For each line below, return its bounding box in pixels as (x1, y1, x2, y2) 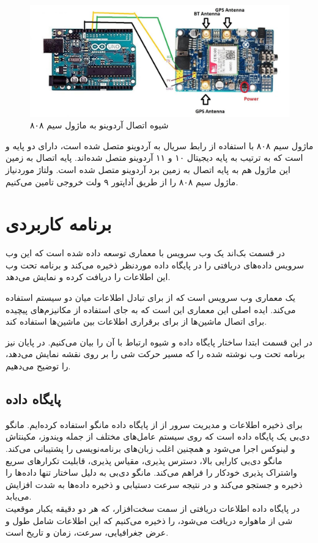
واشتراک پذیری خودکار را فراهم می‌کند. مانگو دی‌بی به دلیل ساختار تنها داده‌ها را (6, 466, 297, 479)
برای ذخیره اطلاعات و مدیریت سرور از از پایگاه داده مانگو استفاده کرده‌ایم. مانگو (6, 418, 303, 430)
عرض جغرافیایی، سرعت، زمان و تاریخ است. (6, 526, 169, 539)
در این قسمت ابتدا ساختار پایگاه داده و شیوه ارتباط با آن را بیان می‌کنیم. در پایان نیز (6, 335, 312, 348)
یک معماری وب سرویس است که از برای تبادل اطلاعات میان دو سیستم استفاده (6, 291, 295, 304)
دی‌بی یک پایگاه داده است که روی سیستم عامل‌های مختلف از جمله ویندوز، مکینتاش (6, 430, 310, 443)
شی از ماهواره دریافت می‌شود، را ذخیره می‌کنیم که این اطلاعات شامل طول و (6, 514, 293, 526)
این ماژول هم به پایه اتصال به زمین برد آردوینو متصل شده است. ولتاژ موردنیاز (6, 163, 290, 175)
